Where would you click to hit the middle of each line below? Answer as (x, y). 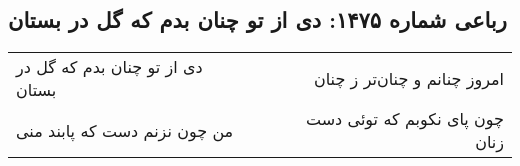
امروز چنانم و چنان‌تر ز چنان (408, 78)
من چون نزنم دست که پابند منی (125, 130)
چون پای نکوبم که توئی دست (405, 119)
